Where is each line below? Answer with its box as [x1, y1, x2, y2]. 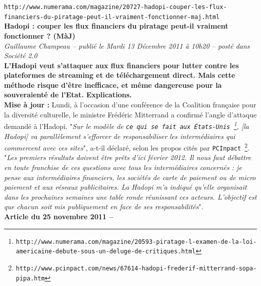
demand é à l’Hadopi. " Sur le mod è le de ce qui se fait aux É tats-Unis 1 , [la [4, 119, 249, 131]
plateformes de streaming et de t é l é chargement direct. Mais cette [4, 70, 235, 80]
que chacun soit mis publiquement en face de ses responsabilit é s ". [4, 201, 203, 212]
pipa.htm [16, 274, 45, 282]
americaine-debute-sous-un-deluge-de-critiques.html [16, 248, 196, 255]
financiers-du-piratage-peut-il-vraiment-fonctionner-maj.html [4, 13, 220, 21]
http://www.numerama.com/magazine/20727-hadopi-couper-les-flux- [4, 4, 227, 11]
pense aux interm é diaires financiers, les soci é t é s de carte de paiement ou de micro [4, 172, 256, 182]
